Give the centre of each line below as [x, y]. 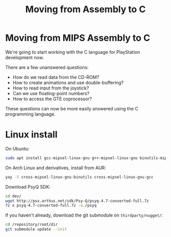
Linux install [31, 135]
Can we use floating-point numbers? [51, 93]
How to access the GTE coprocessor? [52, 99]
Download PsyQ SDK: [28, 187]
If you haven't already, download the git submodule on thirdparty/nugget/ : [84, 215]
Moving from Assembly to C [85, 9]
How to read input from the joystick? [51, 88]
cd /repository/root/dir [32, 225]
